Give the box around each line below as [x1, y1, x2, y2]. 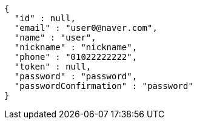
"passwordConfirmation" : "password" [14, 81, 193, 91]
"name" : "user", [14, 33, 96, 42]
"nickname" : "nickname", [14, 42, 138, 52]
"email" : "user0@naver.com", [14, 23, 158, 33]
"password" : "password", [14, 71, 138, 81]
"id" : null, [14, 13, 76, 23]
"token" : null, [14, 62, 92, 71]
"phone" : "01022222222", [14, 52, 138, 62]
